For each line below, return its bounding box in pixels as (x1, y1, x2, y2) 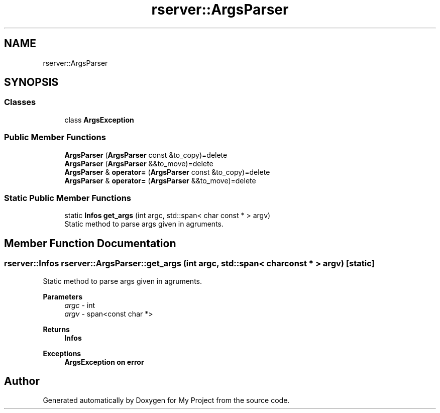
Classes (4, 97, 36, 108)
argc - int (64, 300, 95, 309)
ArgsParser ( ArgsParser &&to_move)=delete (64, 159, 213, 168)
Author (4, 374, 40, 387)
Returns (43, 325, 70, 334)
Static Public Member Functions (4, 192, 132, 203)
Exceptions (43, 349, 81, 358)
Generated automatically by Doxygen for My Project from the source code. (43, 396, 290, 405)
